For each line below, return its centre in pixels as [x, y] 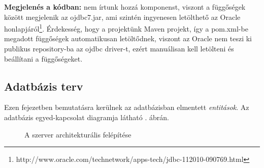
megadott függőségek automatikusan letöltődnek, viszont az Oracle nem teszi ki [128, 38]
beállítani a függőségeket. [43, 58]
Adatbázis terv [44, 86]
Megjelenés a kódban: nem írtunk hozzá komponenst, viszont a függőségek [125, 7]
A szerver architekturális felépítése [78, 134]
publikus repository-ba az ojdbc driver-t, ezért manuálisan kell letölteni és [119, 49]
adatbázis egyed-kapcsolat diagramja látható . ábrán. [87, 117]
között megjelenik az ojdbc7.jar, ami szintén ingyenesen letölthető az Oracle [122, 17]
